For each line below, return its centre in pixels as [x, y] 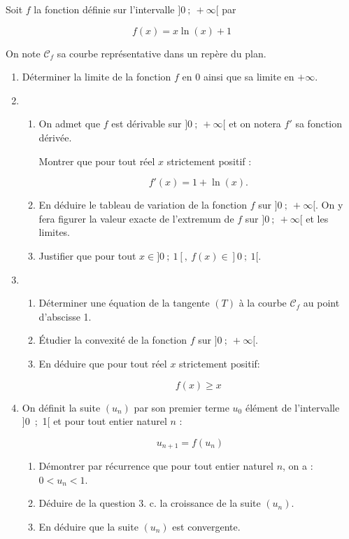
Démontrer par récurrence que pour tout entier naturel [156, 466]
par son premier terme [181, 407]
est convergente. [206, 526]
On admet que [70, 124]
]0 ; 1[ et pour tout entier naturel [94, 421]
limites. [55, 232]
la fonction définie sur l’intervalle [104, 9]
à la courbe [263, 303]
